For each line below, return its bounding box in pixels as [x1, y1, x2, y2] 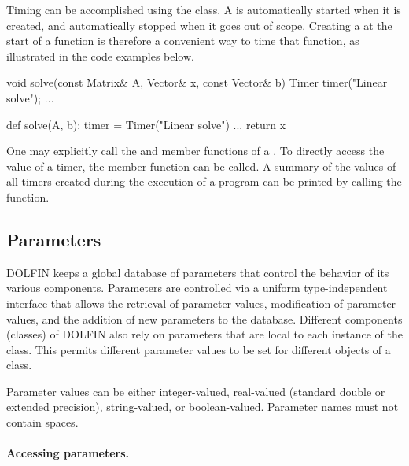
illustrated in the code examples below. [6, 47, 194, 64]
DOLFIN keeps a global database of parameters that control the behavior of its [6, 264, 389, 280]
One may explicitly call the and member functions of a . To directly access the [6, 142, 385, 159]
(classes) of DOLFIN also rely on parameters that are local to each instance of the [6, 326, 403, 342]
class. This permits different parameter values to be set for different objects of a [6, 341, 391, 357]
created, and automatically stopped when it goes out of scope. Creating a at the [6, 17, 392, 33]
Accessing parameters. [6, 445, 130, 461]
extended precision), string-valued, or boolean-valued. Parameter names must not [6, 398, 399, 415]
